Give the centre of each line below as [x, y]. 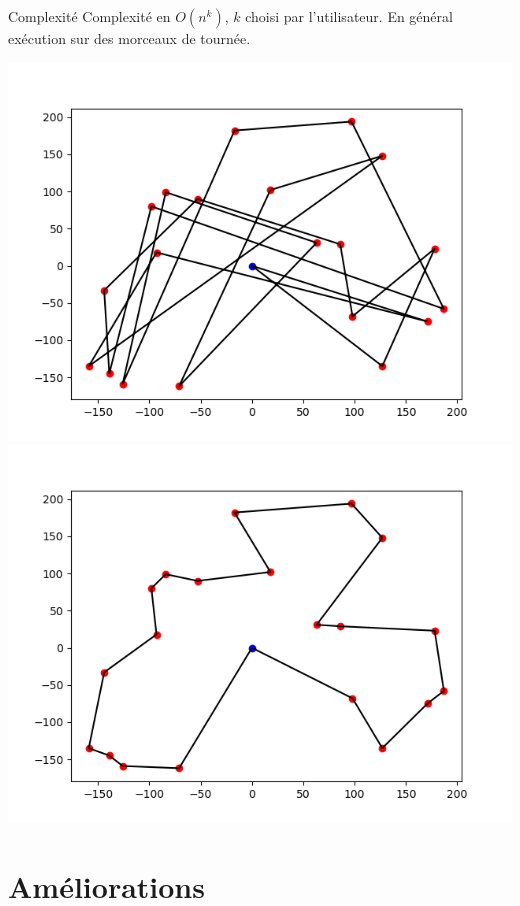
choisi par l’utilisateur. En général [349, 16]
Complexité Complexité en [89, 16]
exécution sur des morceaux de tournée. [129, 38]
